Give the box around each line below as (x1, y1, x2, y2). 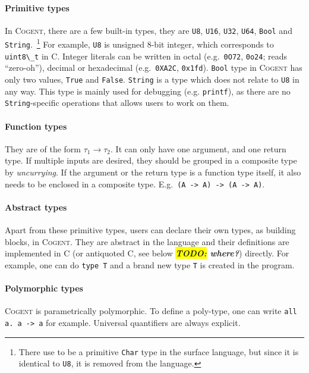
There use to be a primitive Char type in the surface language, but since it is (18, 345, 299, 358)
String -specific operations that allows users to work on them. (5, 96, 229, 109)
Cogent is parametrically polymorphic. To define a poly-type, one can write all (5, 305, 297, 317)
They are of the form (5, 142, 81, 155)
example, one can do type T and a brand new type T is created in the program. (5, 258, 295, 271)
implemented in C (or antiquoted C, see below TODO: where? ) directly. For (5, 247, 289, 259)
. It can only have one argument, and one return (111, 142, 286, 155)
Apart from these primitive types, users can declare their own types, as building (5, 224, 296, 236)
